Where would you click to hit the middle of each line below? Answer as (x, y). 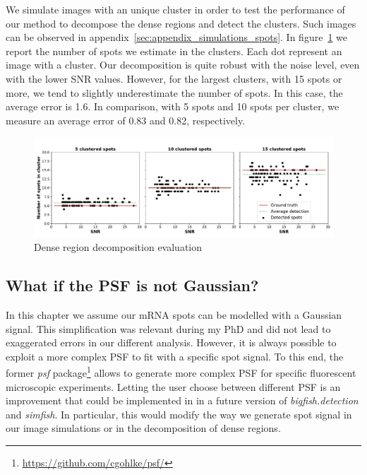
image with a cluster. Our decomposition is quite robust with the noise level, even (183, 65)
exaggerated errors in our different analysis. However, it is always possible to (171, 342)
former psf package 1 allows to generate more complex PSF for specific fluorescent (181, 371)
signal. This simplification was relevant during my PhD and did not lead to (168, 328)
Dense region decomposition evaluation (118, 247)
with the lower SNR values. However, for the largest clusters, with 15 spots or (174, 78)
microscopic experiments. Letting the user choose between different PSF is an (173, 386)
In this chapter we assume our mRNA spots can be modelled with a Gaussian (174, 314)
